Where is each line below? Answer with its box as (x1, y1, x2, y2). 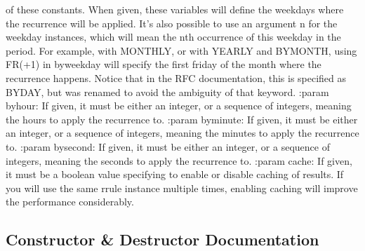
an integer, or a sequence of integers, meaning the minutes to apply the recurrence (6, 125, 359, 140)
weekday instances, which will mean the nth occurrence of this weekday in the (6, 29, 341, 44)
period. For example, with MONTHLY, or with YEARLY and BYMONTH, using (6, 43, 357, 57)
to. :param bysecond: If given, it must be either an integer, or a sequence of (6, 139, 330, 154)
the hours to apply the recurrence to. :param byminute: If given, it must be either (6, 111, 358, 126)
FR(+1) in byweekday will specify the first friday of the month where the (6, 57, 321, 72)
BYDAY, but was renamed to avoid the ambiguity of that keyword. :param (6, 84, 329, 99)
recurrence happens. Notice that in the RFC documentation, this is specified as (6, 70, 347, 85)
